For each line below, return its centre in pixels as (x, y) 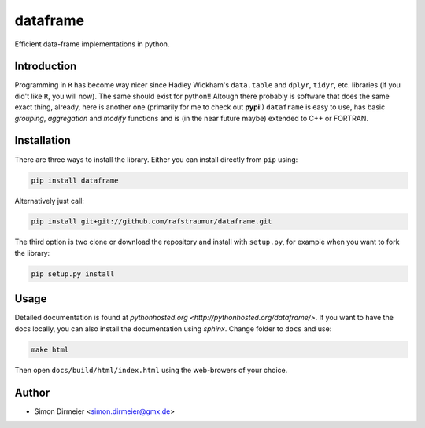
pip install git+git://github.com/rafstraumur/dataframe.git (152, 221)
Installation (42, 140)
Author (32, 392)
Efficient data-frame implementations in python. (92, 44)
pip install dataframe (75, 180)
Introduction (46, 66)
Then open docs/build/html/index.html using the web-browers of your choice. (151, 370)
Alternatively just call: (49, 201)
